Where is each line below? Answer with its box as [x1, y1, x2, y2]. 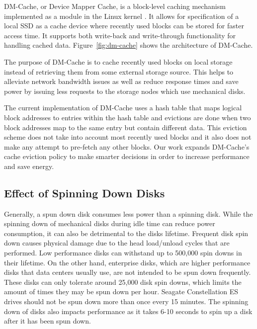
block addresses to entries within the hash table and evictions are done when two [4, 112, 251, 122]
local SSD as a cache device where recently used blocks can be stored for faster [4, 20, 244, 31]
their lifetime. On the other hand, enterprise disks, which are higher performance [4, 257, 251, 267]
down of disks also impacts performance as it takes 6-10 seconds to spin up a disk [4, 306, 253, 316]
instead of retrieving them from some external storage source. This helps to [4, 66, 234, 77]
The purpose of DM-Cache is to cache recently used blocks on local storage [4, 56, 233, 67]
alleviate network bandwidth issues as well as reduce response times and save [4, 76, 239, 86]
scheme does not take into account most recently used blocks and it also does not [4, 132, 252, 142]
